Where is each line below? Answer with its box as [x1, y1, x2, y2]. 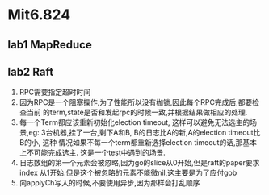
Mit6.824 [7, 6, 71, 24]
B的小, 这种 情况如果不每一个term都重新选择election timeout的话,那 [19, 138, 243, 147]
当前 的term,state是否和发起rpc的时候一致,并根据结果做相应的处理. [26, 107, 248, 118]
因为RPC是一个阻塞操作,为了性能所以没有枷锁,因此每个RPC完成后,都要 [19, 97, 253, 107]
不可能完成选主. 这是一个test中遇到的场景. [26, 147, 166, 158]
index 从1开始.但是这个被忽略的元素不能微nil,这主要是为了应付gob [19, 168, 237, 178]
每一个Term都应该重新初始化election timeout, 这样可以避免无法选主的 [19, 118, 250, 127]
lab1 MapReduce [7, 38, 92, 52]
